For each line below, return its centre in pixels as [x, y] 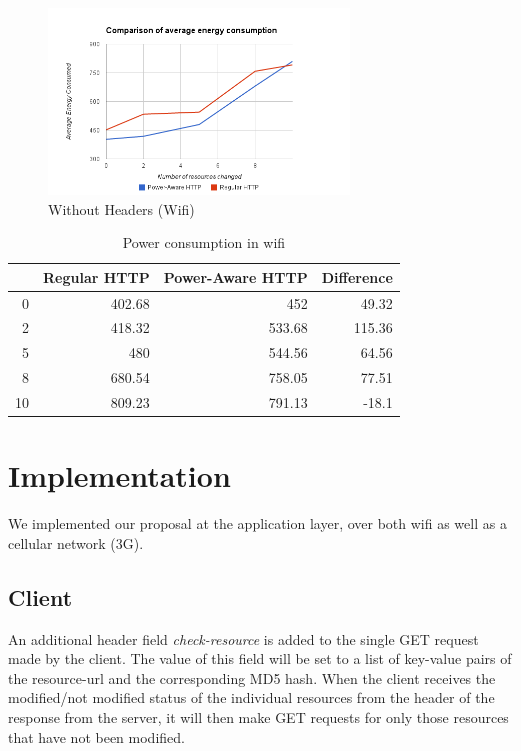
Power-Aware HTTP [235, 276]
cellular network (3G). [76, 542]
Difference [357, 276]
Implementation [119, 475]
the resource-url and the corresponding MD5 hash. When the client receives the [252, 677]
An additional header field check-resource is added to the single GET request [243, 638]
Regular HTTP [96, 276]
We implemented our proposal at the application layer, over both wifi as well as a [257, 523]
